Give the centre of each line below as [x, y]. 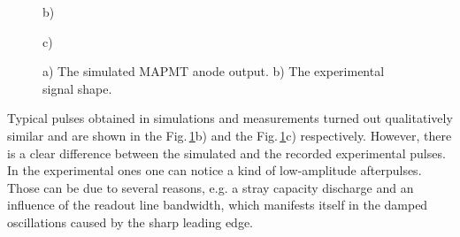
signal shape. [77, 88]
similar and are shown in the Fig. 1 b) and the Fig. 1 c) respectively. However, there [230, 135]
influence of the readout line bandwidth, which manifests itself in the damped [218, 205]
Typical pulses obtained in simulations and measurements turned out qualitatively [230, 118]
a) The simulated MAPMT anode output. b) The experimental [214, 71]
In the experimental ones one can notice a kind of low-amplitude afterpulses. [215, 170]
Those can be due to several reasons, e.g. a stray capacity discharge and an [211, 187]
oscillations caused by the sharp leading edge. [130, 222]
